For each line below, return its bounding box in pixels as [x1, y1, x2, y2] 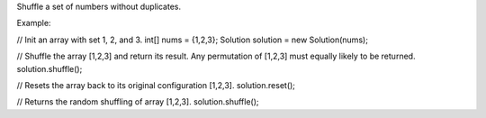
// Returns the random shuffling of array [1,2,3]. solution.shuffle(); [16, 96, 260, 107]
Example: [16, 18, 51, 29]
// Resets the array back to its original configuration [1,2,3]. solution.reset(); [16, 79, 296, 90]
